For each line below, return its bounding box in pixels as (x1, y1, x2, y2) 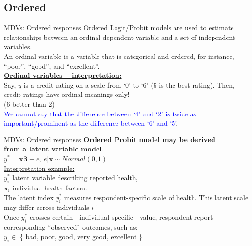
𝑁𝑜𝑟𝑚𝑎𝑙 (62, 155, 86, 163)
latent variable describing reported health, (12, 172, 138, 183)
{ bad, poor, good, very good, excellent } (19, 231, 142, 242)
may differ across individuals (4, 202, 89, 212)
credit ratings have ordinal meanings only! (4, 89, 130, 99)
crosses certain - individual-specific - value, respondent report (30, 211, 213, 222)
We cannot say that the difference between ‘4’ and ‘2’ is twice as (4, 108, 196, 118)
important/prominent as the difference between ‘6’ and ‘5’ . (4, 118, 178, 128)
